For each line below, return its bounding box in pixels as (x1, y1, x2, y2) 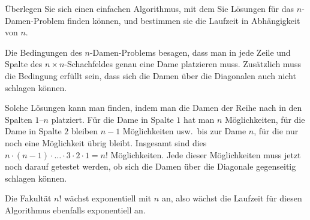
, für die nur (254, 125, 299, 137)
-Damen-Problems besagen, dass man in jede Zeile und (89, 46, 291, 58)
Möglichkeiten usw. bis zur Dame (122, 125, 246, 137)
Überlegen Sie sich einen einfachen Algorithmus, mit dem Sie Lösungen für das (5, 2, 294, 14)
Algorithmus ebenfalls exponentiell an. (5, 203, 146, 216)
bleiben (71, 125, 98, 137)
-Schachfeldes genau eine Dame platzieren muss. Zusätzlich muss (64, 58, 301, 70)
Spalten (5, 113, 32, 125)
